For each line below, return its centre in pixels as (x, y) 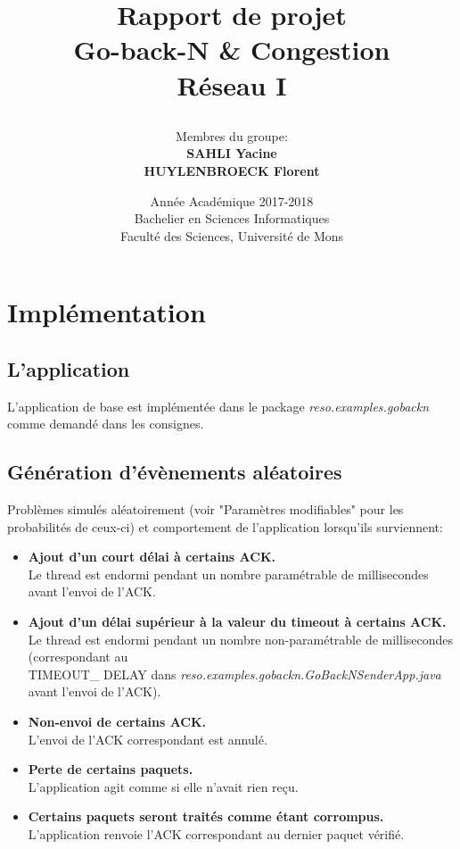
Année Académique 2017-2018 (232, 200)
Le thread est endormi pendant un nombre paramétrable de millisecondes (228, 574)
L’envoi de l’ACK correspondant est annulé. (148, 739)
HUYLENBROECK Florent (232, 170)
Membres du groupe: (232, 135)
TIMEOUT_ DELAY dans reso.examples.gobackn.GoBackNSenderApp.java (234, 674)
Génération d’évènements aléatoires (175, 472)
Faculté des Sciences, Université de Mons (232, 235)
